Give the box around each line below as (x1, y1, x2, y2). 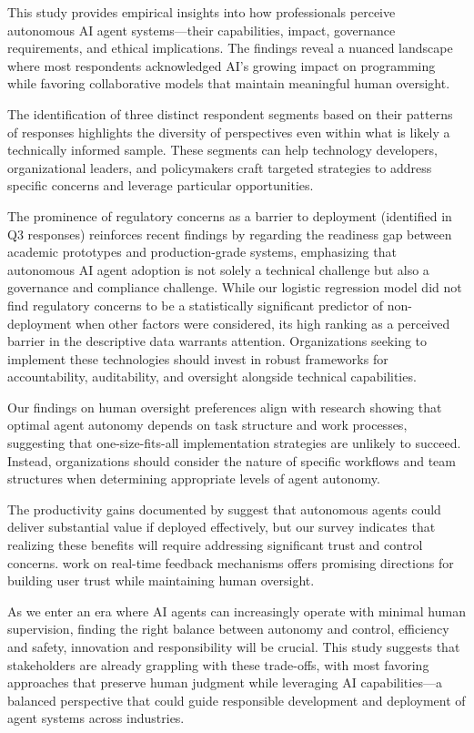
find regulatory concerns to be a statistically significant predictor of (7, 295, 384, 314)
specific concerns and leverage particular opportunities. (7, 176, 314, 195)
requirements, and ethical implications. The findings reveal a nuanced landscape (7, 38, 453, 57)
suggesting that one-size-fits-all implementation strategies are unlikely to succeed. (7, 433, 461, 453)
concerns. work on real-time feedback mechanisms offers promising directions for (7, 553, 454, 572)
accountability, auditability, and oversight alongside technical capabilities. (7, 367, 417, 386)
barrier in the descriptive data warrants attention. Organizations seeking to (7, 331, 428, 351)
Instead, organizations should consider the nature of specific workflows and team (7, 451, 456, 470)
